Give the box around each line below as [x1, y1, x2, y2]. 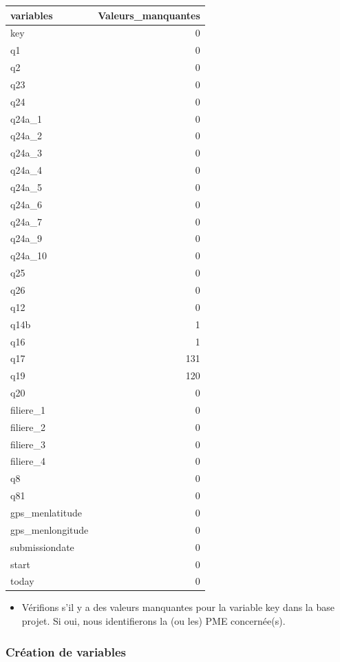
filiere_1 [10, 402, 45, 417]
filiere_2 [10, 419, 45, 434]
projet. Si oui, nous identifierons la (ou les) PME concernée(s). [21, 614, 286, 628]
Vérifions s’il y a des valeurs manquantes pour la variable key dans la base [21, 600, 334, 614]
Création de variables [6, 643, 126, 660]
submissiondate [10, 539, 74, 554]
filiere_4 [10, 454, 45, 468]
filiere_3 [10, 437, 45, 451]
